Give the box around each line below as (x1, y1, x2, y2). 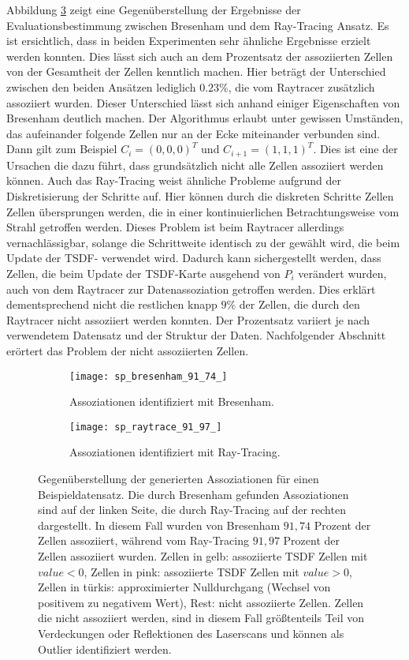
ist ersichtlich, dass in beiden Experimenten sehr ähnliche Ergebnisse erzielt (6, 32, 371, 49)
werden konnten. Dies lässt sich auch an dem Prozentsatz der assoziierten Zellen (6, 47, 393, 64)
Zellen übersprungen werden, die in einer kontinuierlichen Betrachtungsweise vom (6, 203, 400, 219)
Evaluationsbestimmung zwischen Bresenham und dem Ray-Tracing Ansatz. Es (6, 17, 389, 33)
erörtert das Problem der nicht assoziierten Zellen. (6, 342, 249, 358)
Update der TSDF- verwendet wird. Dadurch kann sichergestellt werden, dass (6, 249, 381, 266)
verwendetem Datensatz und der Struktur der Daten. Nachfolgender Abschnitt (6, 327, 386, 343)
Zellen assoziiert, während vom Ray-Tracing (38, 532, 250, 549)
